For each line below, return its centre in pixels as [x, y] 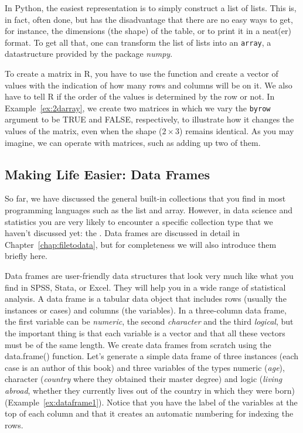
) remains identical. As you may [237, 131]
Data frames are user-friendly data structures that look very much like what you [149, 276]
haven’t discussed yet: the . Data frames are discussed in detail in [122, 233]
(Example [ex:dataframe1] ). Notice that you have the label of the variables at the [151, 402]
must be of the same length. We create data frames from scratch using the [138, 344]
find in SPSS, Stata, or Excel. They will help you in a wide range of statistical [145, 287]
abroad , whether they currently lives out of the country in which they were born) [150, 390]
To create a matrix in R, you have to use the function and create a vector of [142, 74]
